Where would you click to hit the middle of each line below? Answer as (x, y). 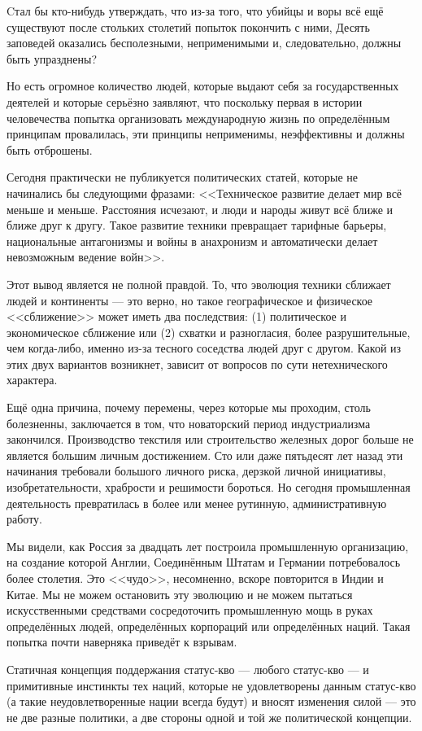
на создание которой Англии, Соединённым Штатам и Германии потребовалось (204, 562)
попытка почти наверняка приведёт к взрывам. (122, 642)
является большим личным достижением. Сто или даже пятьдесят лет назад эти (205, 455)
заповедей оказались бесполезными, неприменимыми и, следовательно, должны (204, 43)
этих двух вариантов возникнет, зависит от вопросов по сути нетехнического (197, 363)
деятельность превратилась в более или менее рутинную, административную (197, 503)
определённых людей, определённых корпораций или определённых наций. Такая (209, 626)
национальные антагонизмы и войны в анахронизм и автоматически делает (192, 241)
